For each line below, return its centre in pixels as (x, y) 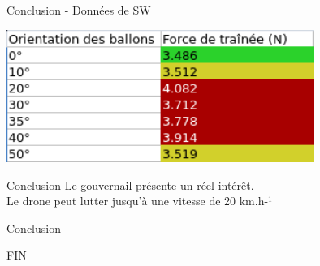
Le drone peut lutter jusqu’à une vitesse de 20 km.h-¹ (140, 201)
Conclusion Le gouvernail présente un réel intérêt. (130, 184)
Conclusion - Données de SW (79, 10)
